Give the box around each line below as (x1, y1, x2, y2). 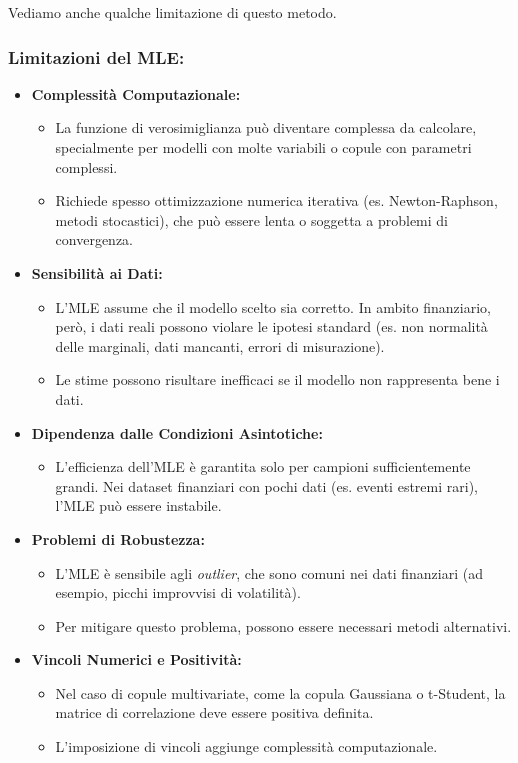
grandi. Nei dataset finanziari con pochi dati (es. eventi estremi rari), (55, 475, 478, 496)
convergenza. (55, 229, 134, 250)
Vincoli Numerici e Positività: (31, 649, 242, 670)
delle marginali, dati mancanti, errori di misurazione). (55, 335, 385, 356)
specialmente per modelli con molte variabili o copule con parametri (55, 137, 472, 157)
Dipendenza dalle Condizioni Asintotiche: (31, 422, 323, 443)
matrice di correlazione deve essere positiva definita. (55, 702, 374, 723)
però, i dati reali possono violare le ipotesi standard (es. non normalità (55, 316, 488, 337)
